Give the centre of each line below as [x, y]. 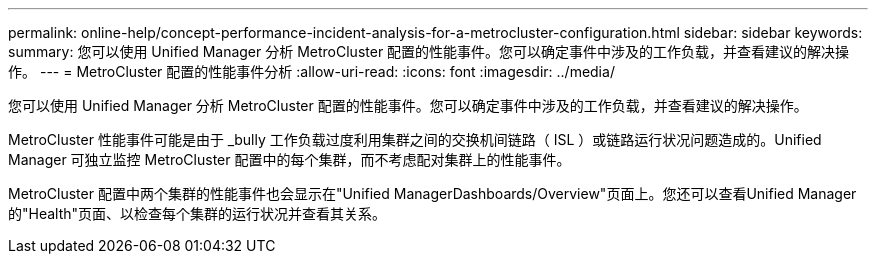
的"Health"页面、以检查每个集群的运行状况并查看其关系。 [197, 213]
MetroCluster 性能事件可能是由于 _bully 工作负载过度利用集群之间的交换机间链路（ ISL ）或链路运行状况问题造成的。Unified [415, 139]
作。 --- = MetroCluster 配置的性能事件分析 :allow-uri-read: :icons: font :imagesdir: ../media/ [311, 71]
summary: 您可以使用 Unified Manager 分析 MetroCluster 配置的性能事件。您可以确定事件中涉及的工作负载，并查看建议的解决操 [429, 51]
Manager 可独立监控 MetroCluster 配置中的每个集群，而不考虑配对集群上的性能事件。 [289, 159]
